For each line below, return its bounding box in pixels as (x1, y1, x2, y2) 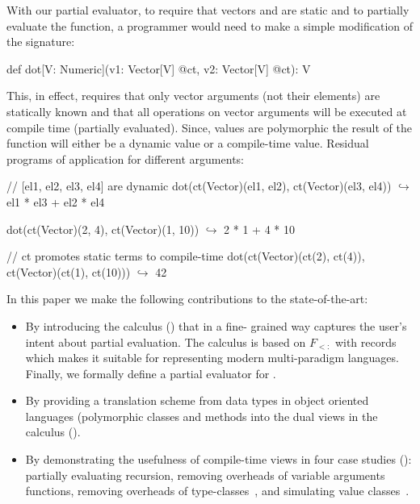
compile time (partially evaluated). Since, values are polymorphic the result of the (6, 119, 412, 135)
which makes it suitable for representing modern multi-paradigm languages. (25, 349, 399, 366)
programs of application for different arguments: (6, 150, 244, 167)
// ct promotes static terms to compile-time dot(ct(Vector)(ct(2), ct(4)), (6, 248, 365, 264)
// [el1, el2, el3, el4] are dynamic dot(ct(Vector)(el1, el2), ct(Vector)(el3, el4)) (6, 177, 392, 194)
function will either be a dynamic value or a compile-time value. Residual (6, 135, 369, 152)
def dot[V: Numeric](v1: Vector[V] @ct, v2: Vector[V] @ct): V (6, 60, 311, 77)
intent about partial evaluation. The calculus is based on (25, 333, 306, 350)
